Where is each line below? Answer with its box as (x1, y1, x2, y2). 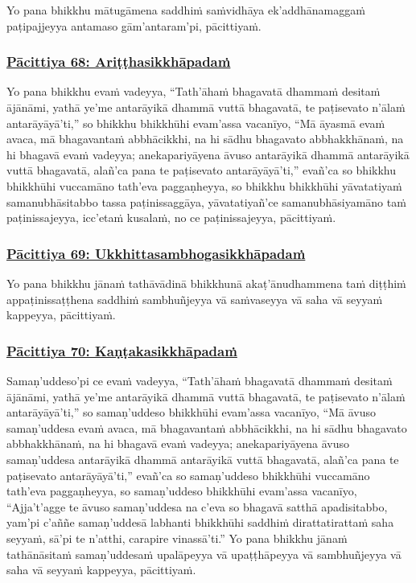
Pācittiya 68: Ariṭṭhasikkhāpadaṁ (6, 51, 231, 72)
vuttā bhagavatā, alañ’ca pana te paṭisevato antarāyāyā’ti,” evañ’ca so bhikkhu (6, 162, 396, 179)
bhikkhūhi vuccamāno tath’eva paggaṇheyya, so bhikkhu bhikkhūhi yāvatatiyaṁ (6, 177, 402, 194)
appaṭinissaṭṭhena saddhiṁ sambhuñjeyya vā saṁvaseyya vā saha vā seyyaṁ (6, 290, 383, 307)
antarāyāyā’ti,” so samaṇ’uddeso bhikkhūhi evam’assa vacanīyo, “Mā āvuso (6, 404, 377, 421)
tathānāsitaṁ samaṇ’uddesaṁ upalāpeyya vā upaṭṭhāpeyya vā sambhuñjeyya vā (6, 545, 402, 562)
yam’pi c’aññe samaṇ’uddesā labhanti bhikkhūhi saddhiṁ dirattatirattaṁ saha (6, 514, 394, 531)
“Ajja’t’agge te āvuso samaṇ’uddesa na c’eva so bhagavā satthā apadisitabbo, (6, 498, 388, 515)
